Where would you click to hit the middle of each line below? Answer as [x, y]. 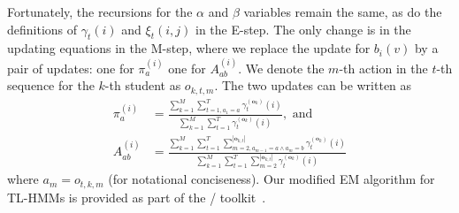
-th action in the [383, 68]
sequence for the [51, 85]
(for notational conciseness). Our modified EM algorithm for [272, 179]
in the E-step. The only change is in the [303, 29]
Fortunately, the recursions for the [100, 11]
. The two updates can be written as [313, 85]
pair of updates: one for [71, 68]
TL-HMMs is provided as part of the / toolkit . [137, 197]
